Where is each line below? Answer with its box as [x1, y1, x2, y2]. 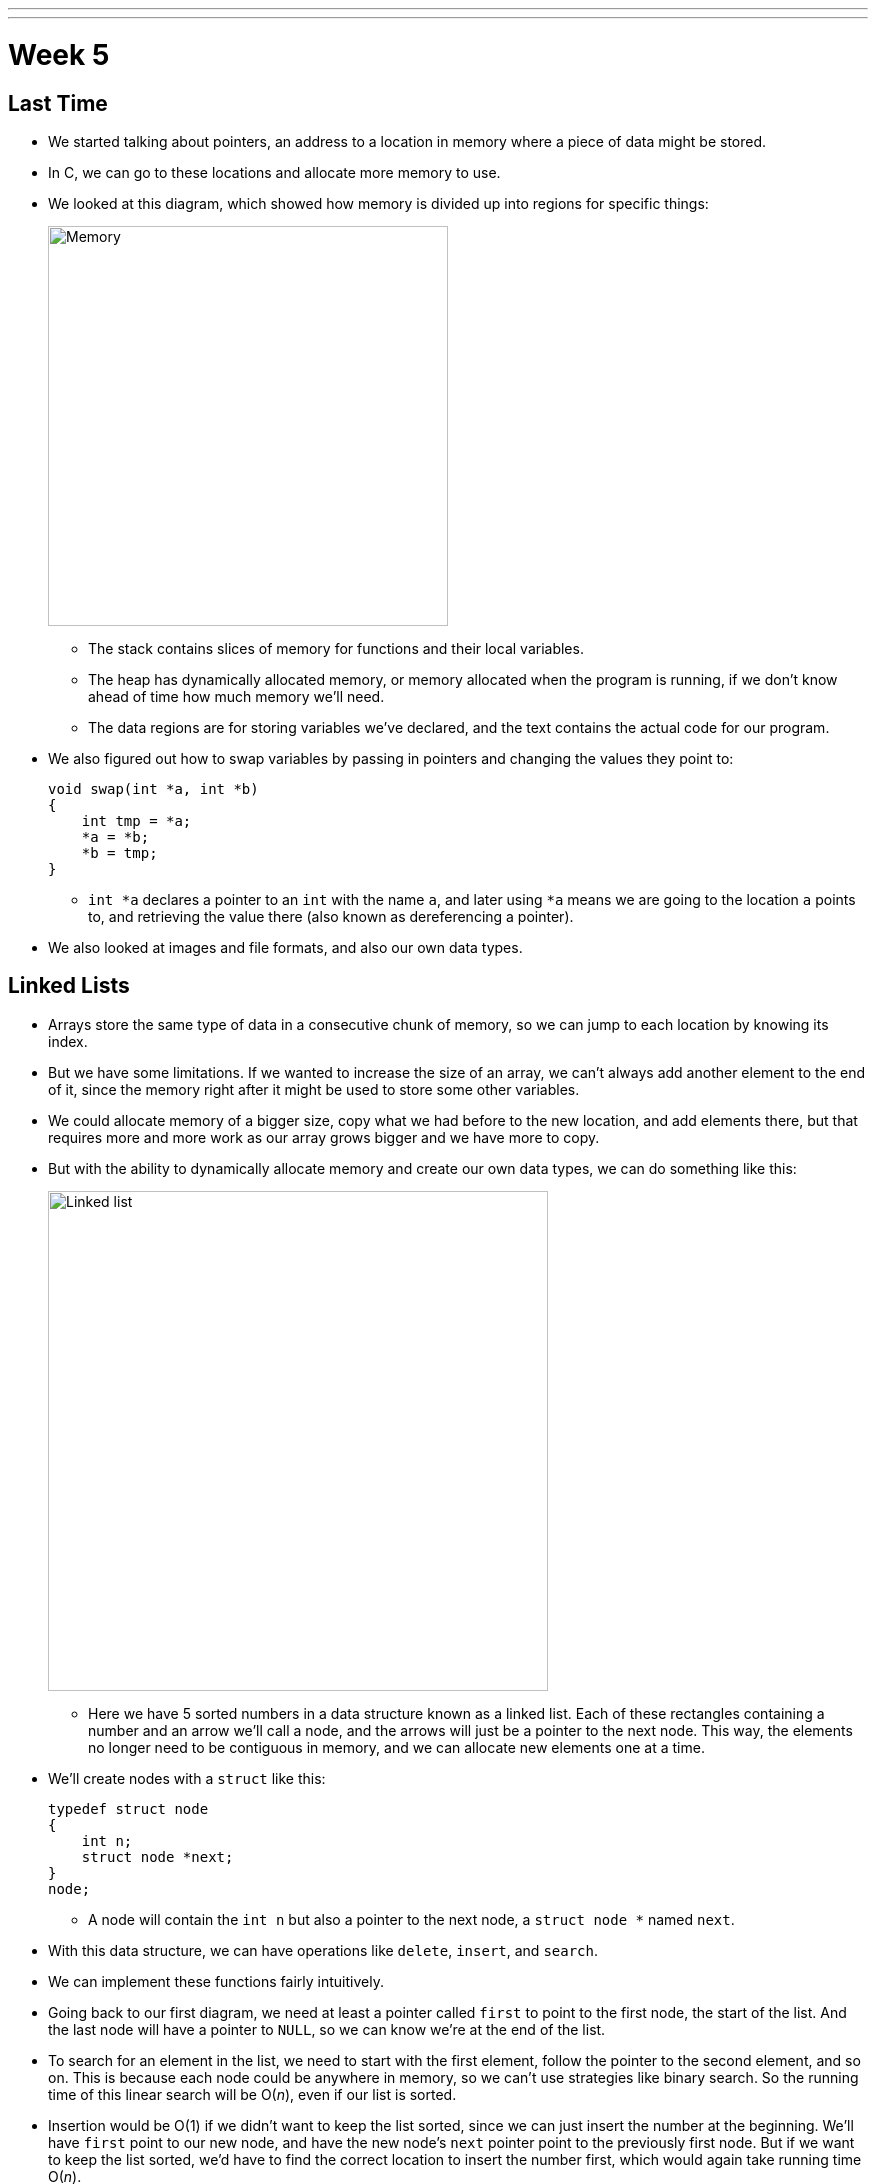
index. [48, 1032, 88, 1050]
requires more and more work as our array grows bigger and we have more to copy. [48, 1128, 600, 1146]
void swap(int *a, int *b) [48, 780, 259, 797]
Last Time [8, 90, 108, 116]
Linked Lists [8, 973, 130, 999]
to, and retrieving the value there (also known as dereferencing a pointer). [88, 907, 574, 925]
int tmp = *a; [81, 812, 192, 829]
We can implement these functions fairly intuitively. [48, 1972, 384, 1990]
